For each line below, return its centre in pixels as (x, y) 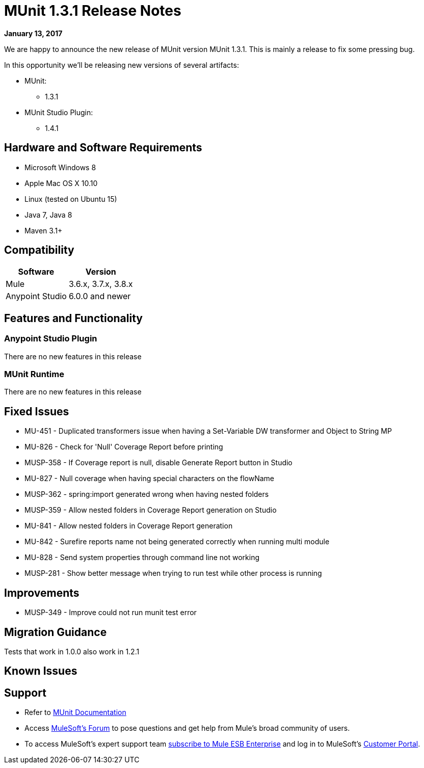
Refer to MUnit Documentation (75, 712)
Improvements (42, 593)
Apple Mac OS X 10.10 (61, 183)
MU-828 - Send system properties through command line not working (142, 558)
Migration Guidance (56, 632)
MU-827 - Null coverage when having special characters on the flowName (150, 479)
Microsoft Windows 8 (60, 167)
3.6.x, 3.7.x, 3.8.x (101, 284)
